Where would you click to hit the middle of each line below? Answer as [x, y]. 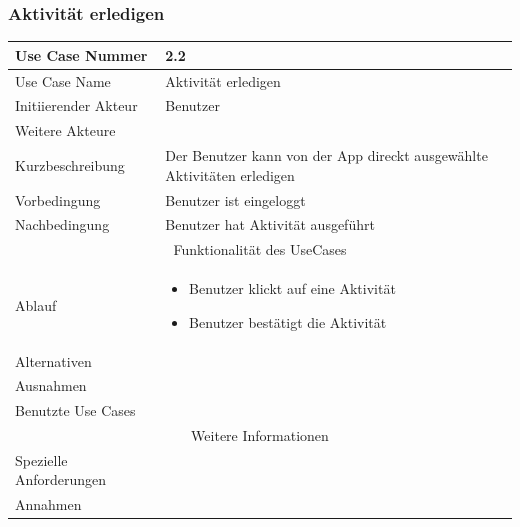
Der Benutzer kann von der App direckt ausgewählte [326, 155]
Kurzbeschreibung [70, 164]
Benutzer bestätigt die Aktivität [288, 321]
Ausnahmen [51, 385]
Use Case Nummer [81, 54]
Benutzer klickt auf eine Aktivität [292, 288]
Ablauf [36, 304]
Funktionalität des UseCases [260, 249]
